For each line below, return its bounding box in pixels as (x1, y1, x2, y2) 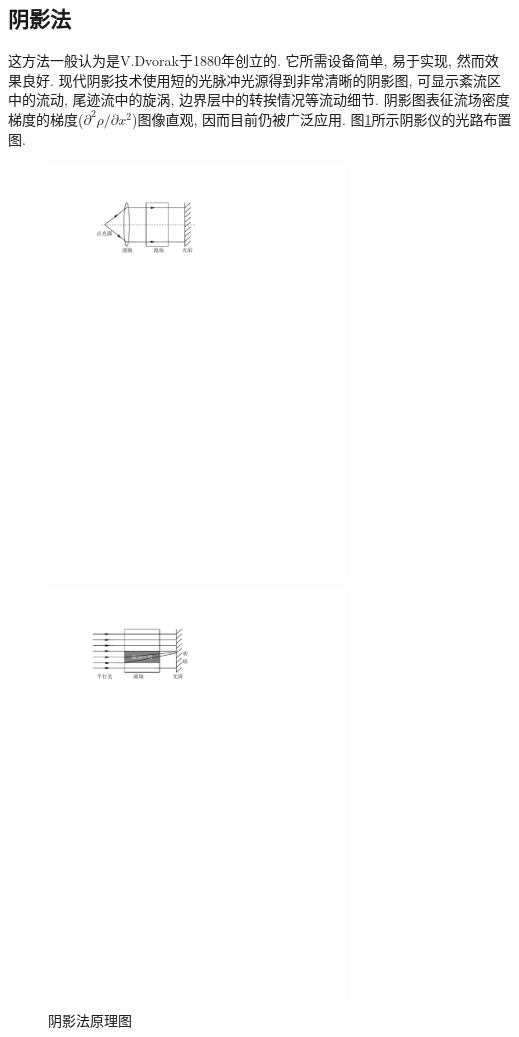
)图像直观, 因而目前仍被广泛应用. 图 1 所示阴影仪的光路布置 (131, 108, 512, 129)
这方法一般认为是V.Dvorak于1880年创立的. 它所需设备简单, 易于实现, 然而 (8, 50, 485, 71)
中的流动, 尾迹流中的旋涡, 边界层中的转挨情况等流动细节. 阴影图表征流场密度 (8, 89, 510, 110)
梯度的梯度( (8, 108, 84, 129)
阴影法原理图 (48, 1010, 132, 1031)
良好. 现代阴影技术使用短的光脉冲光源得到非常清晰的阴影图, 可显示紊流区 (21, 69, 502, 90)
